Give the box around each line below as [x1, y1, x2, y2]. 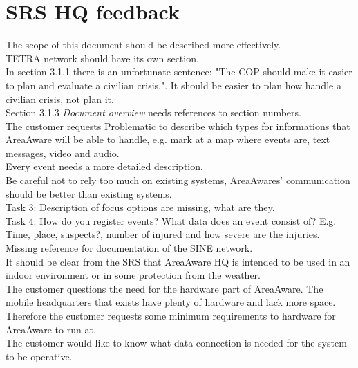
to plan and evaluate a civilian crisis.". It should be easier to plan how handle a [6, 77, 341, 92]
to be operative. [6, 349, 73, 363]
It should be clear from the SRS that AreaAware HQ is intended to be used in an [6, 254, 350, 268]
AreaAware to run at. [6, 322, 96, 336]
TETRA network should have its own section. [6, 50, 199, 65]
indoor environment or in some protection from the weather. [6, 268, 261, 282]
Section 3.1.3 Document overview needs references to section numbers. [6, 105, 301, 120]
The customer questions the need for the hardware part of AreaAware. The [6, 281, 323, 295]
